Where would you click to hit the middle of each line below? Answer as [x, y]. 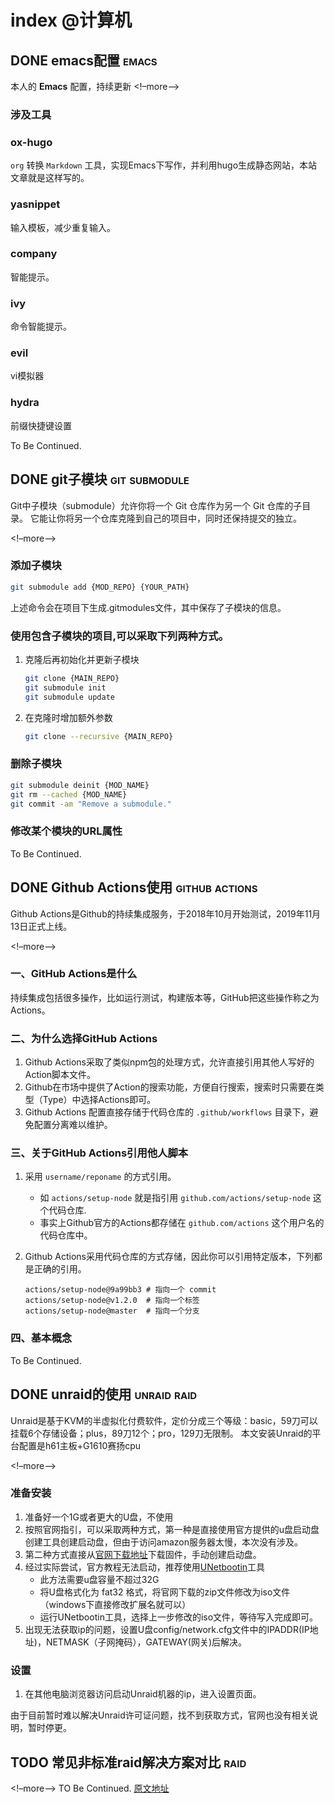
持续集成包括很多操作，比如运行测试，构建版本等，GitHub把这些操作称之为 [165, 997]
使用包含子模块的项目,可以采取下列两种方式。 [120, 636]
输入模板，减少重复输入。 [63, 227]
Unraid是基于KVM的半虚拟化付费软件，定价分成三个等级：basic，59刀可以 [164, 1420]
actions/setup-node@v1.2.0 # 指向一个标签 [112, 1301]
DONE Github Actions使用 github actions [134, 887]
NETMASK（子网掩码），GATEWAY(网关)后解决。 [146, 1642]
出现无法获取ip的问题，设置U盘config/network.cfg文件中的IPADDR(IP [167, 1629]
